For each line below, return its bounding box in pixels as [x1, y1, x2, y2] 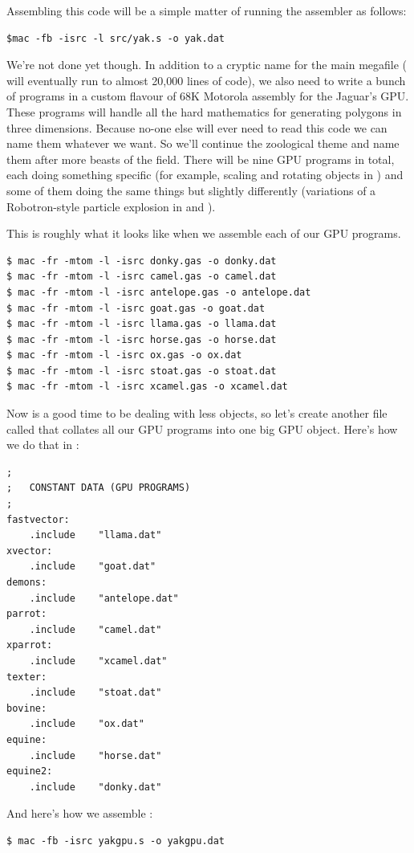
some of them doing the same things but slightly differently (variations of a [6, 182, 376, 198]
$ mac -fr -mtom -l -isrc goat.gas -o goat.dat [6, 302, 266, 314]
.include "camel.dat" [29, 623, 162, 635]
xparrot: [6, 639, 53, 651]
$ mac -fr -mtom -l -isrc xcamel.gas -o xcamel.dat [6, 381, 288, 393]
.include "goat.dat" [29, 561, 156, 573]
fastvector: [6, 513, 70, 525]
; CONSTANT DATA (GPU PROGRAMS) [6, 482, 191, 494]
